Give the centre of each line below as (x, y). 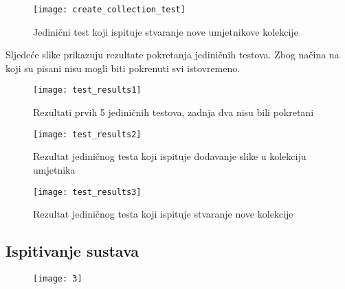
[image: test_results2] (87, 134)
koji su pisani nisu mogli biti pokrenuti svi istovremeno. (123, 68)
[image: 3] (58, 278)
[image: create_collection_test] (109, 10)
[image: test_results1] (87, 90)
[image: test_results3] (87, 192)
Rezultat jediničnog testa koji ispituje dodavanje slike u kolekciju (170, 156)
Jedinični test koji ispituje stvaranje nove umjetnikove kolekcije (166, 31)
